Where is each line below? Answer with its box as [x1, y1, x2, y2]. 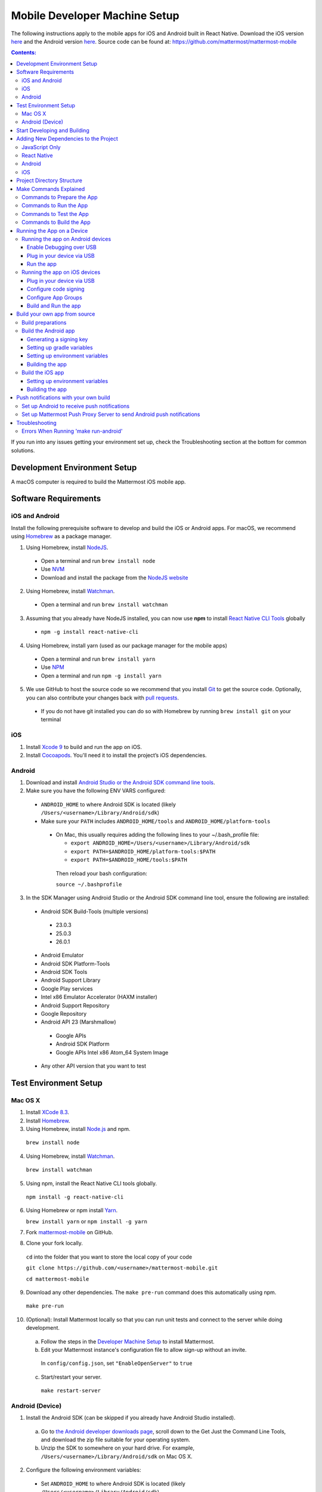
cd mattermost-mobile [26, 1275, 89, 1283]
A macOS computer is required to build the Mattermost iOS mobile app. [11, 478, 186, 485]
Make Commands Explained [16, 185, 85, 192]
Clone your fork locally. [26, 1240, 83, 1247]
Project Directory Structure [16, 177, 83, 184]
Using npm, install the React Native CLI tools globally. [26, 1179, 157, 1187]
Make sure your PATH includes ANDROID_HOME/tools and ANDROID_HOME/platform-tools [41, 818, 271, 825]
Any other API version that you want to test [41, 1062, 146, 1069]
